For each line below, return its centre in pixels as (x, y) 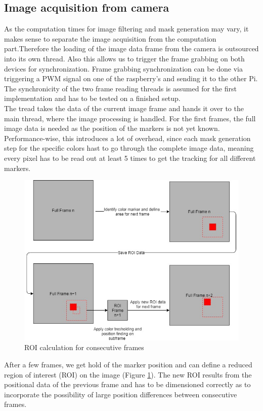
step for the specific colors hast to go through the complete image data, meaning (129, 148)
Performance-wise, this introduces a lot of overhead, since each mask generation (127, 138)
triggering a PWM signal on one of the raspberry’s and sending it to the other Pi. (131, 78)
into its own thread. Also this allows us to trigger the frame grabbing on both (124, 58)
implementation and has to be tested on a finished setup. (92, 98)
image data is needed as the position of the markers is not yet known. (112, 128)
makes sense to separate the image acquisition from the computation (110, 38)
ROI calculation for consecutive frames (84, 347)
